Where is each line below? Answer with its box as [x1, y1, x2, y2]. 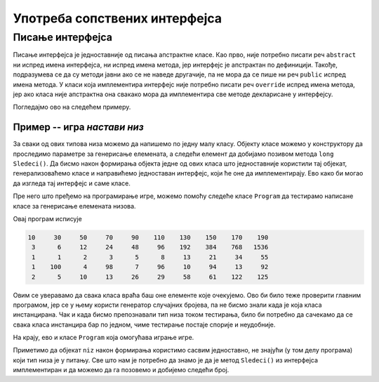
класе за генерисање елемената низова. [13, 202, 136, 210]
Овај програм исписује [13, 214, 82, 223]
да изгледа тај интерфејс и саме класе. [13, 179, 131, 187]
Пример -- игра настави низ [13, 121, 144, 133]
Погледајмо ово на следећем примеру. [13, 103, 131, 112]
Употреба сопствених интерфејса [13, 11, 222, 26]
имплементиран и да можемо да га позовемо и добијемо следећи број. [13, 366, 230, 374]
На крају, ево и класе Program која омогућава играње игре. [13, 334, 194, 342]
